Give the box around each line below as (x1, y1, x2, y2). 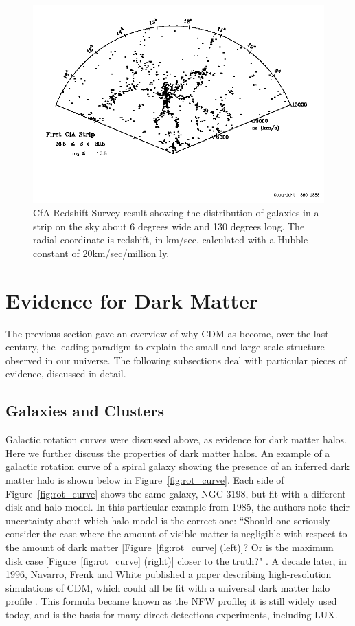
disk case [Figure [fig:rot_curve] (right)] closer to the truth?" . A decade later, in (5, 553, 347, 568)
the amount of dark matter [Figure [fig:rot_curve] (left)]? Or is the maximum (5, 539, 334, 554)
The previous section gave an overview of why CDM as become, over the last (5, 326, 329, 340)
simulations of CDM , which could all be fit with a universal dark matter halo (5, 580, 330, 594)
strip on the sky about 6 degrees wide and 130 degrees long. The (33, 219, 305, 233)
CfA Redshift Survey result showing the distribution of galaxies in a (33, 205, 319, 220)
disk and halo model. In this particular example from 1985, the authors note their (5, 500, 350, 514)
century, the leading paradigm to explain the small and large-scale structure (5, 339, 325, 354)
